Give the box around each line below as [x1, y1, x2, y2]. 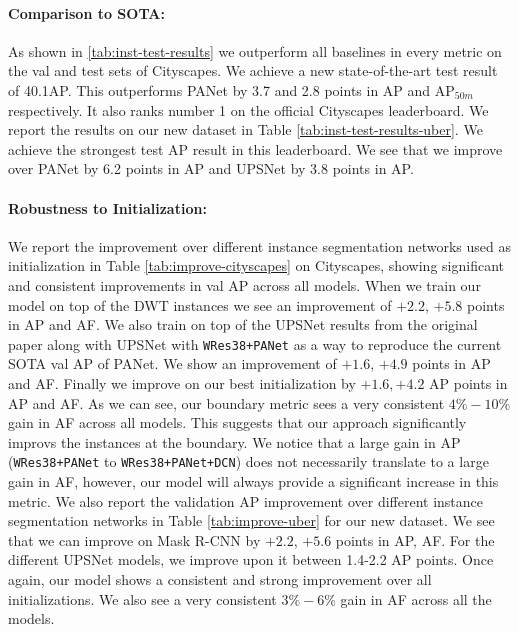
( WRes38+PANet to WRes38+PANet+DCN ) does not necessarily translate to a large [8, 451, 489, 472]
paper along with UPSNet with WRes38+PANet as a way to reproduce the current [8, 333, 502, 354]
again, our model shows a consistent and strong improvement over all [8, 568, 432, 589]
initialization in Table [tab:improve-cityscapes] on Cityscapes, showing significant [8, 255, 504, 276]
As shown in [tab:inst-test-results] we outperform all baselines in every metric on [8, 40, 502, 61]
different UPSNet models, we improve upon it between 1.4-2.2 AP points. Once [8, 549, 494, 570]
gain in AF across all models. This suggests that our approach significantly [8, 412, 467, 433]
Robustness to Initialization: [8, 197, 207, 218]
